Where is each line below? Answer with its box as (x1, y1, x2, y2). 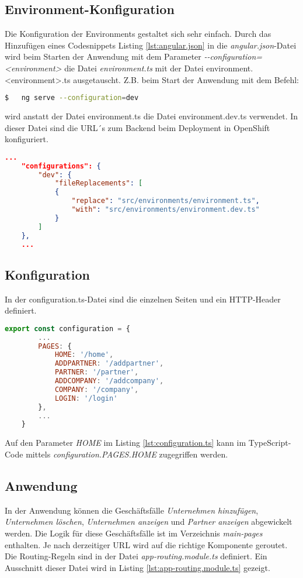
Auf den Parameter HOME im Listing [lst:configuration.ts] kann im (5, 436, 246, 449)
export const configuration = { (5, 324, 130, 333)
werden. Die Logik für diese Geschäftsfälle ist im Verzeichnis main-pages (5, 527, 263, 539)
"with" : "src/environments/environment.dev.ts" (71, 205, 260, 214)
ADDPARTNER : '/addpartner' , (54, 359, 164, 368)
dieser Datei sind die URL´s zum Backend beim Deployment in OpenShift (5, 121, 270, 133)
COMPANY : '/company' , (54, 385, 139, 394)
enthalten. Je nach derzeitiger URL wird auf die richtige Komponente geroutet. (5, 538, 288, 551)
